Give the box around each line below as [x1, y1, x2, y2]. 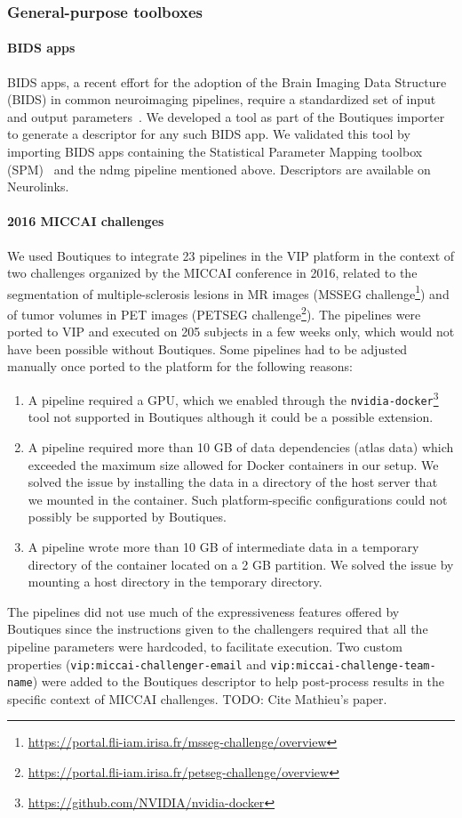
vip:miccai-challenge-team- [270, 659, 436, 672]
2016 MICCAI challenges [7, 212, 164, 231]
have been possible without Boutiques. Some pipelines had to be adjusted [7, 339, 408, 358]
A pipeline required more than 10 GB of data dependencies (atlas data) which [28, 437, 454, 456]
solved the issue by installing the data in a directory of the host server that [28, 473, 438, 491]
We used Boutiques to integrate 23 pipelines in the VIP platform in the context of [7, 246, 455, 264]
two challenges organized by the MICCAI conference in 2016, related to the [7, 263, 418, 282]
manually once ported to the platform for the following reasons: [7, 357, 353, 376]
